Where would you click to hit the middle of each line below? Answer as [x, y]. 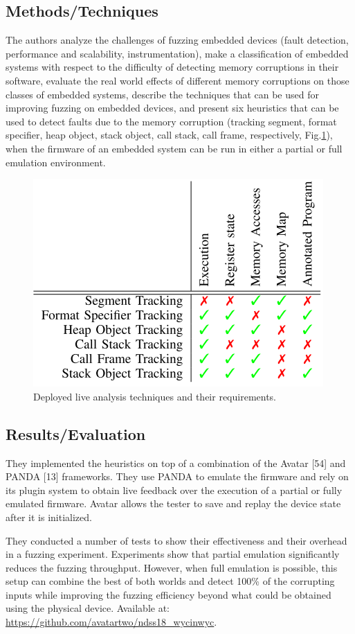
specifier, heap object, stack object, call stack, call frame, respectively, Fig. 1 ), [169, 135]
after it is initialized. [49, 517]
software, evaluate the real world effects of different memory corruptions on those [177, 80]
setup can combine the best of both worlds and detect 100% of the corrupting [170, 581]
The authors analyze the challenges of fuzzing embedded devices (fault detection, [177, 40]
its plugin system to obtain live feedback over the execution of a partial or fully [174, 490]
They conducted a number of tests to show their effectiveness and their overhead [176, 540]
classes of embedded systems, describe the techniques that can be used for [162, 94]
